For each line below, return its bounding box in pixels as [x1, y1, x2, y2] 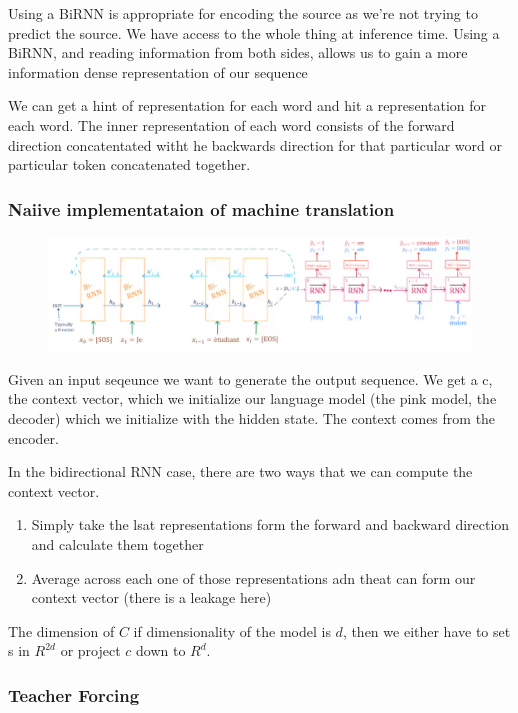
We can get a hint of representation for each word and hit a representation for [8, 95, 486, 116]
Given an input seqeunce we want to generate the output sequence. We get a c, [8, 368, 493, 389]
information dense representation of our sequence [8, 61, 308, 82]
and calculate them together [31, 534, 204, 554]
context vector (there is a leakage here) [31, 587, 272, 608]
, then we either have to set [342, 620, 511, 641]
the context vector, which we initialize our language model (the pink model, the [8, 388, 497, 409]
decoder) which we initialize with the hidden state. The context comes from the [8, 408, 496, 429]
